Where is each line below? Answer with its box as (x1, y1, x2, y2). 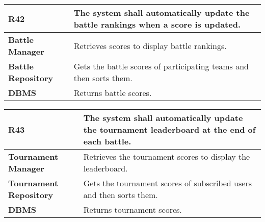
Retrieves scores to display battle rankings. (73, 39, 227, 52)
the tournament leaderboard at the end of (83, 124, 256, 135)
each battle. (83, 135, 131, 147)
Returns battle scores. (73, 87, 152, 98)
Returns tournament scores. (83, 204, 182, 215)
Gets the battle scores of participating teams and (73, 60, 249, 72)
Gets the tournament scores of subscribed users (83, 177, 252, 189)
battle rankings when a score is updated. (73, 18, 241, 30)
